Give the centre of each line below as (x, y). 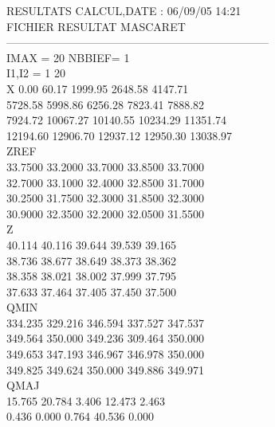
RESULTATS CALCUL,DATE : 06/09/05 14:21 (124, 10)
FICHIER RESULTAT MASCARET (96, 26)
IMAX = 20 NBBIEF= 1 (68, 57)
